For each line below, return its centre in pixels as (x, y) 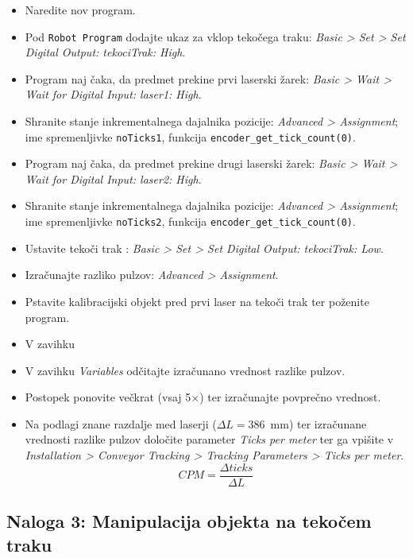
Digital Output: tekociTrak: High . (105, 52)
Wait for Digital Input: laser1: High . (113, 94)
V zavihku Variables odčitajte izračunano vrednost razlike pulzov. (185, 370)
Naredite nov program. (80, 10)
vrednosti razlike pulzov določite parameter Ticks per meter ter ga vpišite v (209, 439)
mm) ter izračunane (318, 423)
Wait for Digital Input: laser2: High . (113, 178)
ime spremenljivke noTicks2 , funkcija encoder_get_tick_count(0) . (190, 221)
